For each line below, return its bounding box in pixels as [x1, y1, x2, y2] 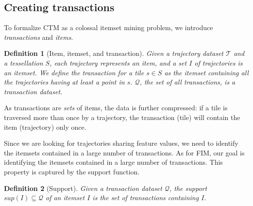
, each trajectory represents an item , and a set [50, 57, 187, 68]
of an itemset [45, 192, 85, 203]
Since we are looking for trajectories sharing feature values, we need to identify [4, 138, 238, 148]
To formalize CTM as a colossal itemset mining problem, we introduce [4, 22, 213, 33]
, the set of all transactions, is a [139, 77, 236, 87]
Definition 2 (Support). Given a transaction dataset [4, 183, 162, 193]
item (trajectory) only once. [4, 121, 86, 132]
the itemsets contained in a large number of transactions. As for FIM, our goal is [4, 147, 245, 157]
